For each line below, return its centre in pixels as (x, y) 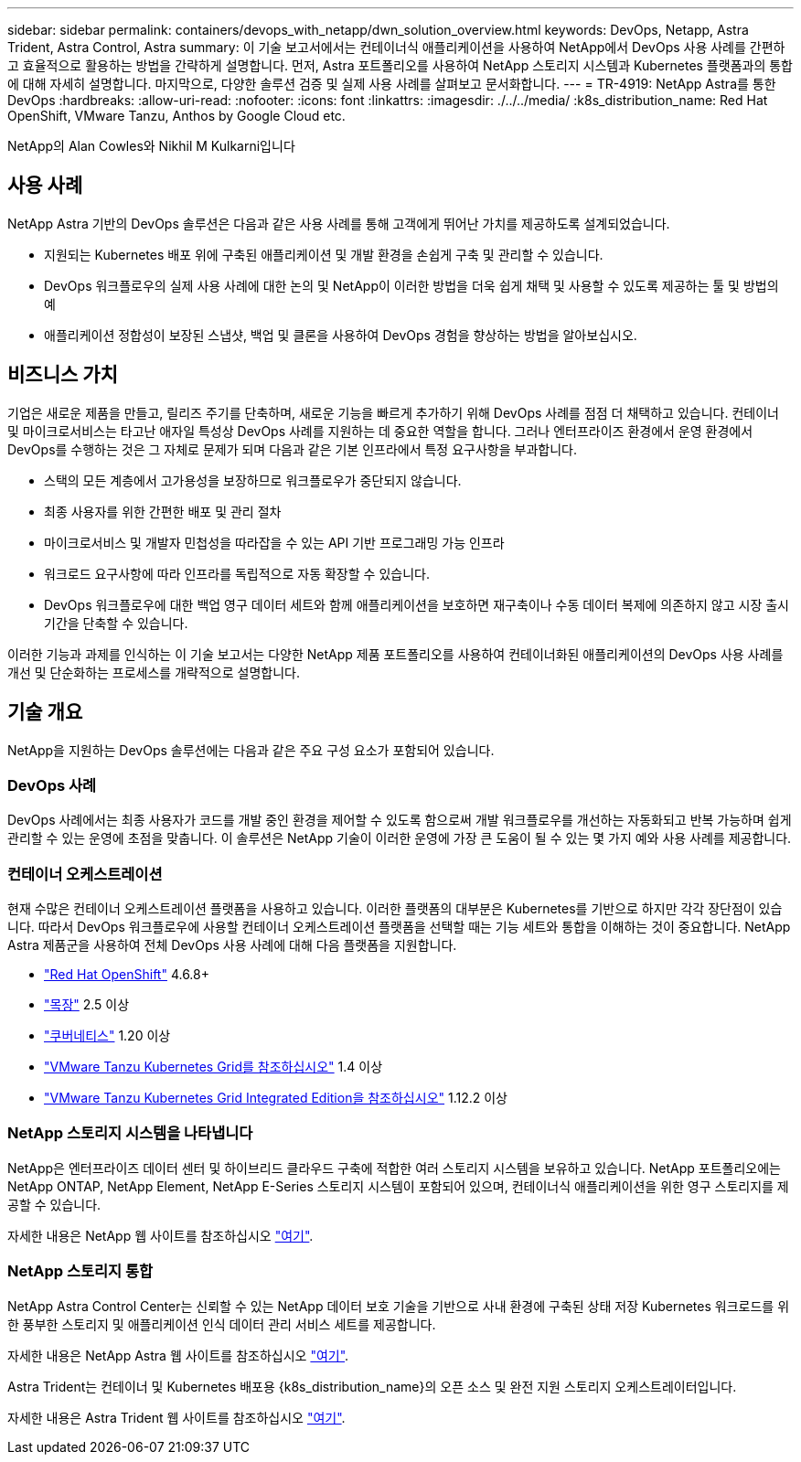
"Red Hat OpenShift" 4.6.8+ (127, 975)
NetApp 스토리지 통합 (80, 1271)
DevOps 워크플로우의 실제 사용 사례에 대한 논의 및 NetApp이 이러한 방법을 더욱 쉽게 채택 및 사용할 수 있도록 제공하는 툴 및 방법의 (411, 285)
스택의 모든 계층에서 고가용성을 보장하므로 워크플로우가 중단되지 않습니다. (253, 480)
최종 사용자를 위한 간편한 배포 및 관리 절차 (163, 511)
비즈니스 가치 (63, 375)
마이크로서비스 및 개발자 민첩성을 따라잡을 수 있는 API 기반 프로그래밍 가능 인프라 (274, 542)
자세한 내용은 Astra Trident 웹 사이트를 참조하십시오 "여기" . (176, 1417)
